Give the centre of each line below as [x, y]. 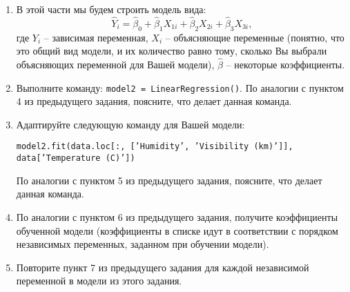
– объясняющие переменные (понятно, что [255, 37]
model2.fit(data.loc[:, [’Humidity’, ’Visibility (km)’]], [155, 147]
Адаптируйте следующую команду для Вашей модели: [130, 124]
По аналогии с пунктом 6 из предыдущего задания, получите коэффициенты [177, 216]
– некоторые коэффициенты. [285, 65]
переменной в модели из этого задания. [99, 281]
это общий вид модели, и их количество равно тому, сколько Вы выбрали [172, 51]
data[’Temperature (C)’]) [76, 158]
